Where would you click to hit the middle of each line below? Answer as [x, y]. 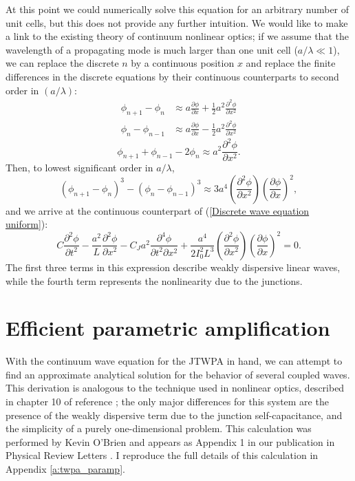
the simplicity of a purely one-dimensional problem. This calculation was [159, 428]
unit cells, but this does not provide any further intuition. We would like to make [177, 22]
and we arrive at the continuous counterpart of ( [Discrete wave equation [158, 210]
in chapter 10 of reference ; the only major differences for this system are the [167, 401]
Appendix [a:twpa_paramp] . [65, 468]
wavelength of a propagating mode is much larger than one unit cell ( [152, 49]
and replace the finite [291, 63]
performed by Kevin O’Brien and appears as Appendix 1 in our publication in [170, 441]
